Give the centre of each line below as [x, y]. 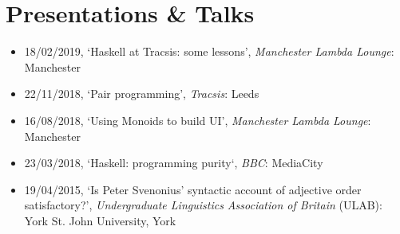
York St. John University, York [100, 220]
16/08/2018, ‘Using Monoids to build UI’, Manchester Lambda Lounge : [198, 120]
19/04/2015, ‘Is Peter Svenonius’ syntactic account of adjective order [193, 189]
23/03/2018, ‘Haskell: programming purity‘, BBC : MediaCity [174, 163]
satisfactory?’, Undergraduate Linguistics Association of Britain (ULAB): [203, 205]
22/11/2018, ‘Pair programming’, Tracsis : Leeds [142, 94]
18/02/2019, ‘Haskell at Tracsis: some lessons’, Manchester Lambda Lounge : [209, 51]
